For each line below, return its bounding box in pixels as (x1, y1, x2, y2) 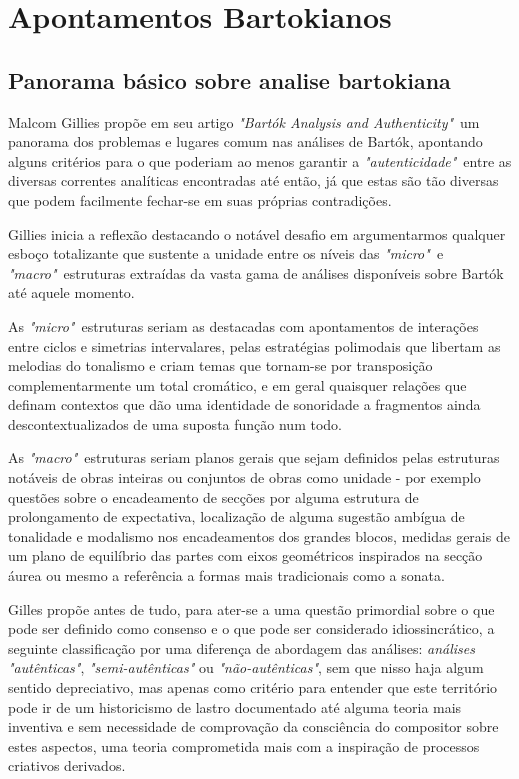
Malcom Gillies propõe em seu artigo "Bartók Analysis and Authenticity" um (8, 111, 480, 132)
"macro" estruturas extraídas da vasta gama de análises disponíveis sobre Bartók (8, 262, 504, 283)
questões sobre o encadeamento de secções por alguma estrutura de (8, 486, 419, 507)
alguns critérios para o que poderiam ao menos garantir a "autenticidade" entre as (8, 150, 512, 171)
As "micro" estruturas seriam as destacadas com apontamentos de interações (8, 315, 479, 336)
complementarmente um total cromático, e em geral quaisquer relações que (8, 374, 467, 395)
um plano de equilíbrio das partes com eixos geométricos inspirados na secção (8, 545, 483, 566)
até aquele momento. (8, 282, 135, 303)
